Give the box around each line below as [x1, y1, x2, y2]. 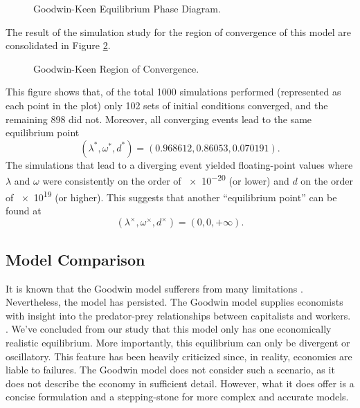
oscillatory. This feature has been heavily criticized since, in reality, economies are [6, 349, 352, 363]
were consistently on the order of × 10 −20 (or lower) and [42, 171, 289, 187]
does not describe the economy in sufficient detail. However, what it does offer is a [6, 375, 354, 390]
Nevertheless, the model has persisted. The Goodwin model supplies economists [6, 295, 343, 309]
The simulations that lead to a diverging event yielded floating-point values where [6, 157, 353, 171]
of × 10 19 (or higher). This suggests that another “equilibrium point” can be [6, 187, 337, 204]
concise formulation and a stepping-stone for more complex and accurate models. [6, 389, 349, 404]
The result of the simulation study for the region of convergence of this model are [6, 24, 352, 39]
